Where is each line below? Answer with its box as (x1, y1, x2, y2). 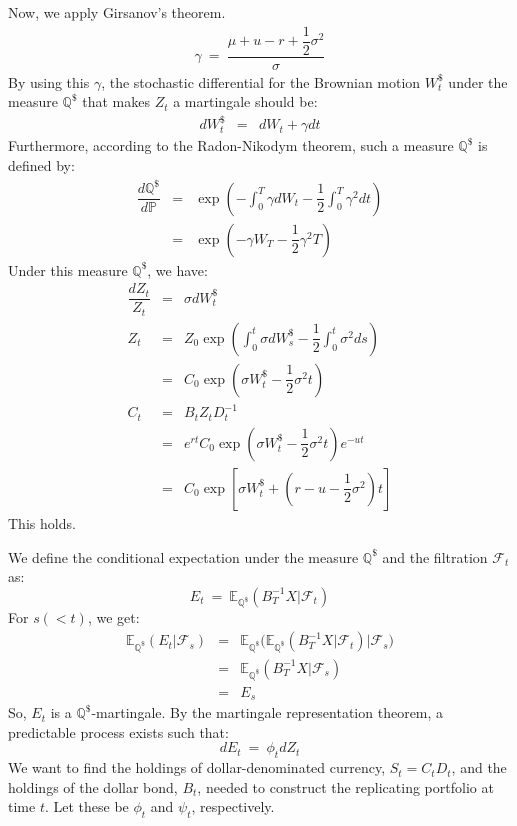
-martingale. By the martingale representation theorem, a (91, 702, 444, 723)
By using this (8, 71, 90, 92)
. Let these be (44, 796, 129, 817)
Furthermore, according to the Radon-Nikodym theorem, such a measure (8, 135, 454, 156)
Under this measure (8, 259, 128, 280)
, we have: (147, 259, 208, 280)
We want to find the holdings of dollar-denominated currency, (8, 757, 386, 778)
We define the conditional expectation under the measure (8, 546, 359, 567)
